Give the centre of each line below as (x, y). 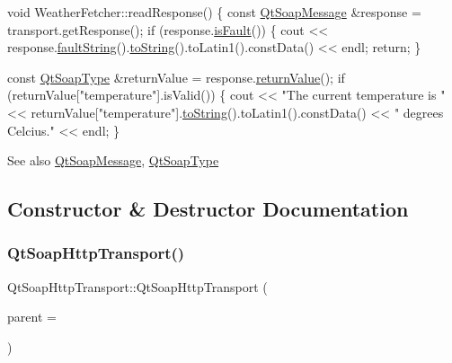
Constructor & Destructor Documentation (208, 209)
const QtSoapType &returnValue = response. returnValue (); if (176, 77)
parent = (32, 317)
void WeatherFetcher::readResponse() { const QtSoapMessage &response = (214, 12)
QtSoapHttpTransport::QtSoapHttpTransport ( (137, 286)
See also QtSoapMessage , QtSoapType (113, 160)
